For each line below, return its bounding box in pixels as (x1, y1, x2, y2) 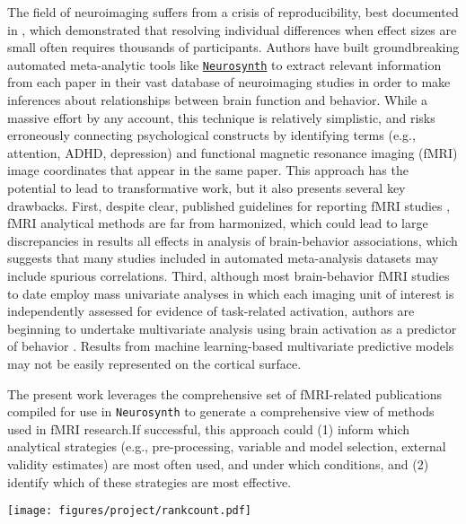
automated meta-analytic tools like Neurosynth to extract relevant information (7, 55, 442, 74)
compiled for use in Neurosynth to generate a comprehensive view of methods (7, 402, 435, 421)
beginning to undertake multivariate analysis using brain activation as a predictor (7, 319, 457, 337)
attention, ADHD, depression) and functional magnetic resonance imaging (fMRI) (7, 143, 458, 162)
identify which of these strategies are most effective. (7, 472, 292, 491)
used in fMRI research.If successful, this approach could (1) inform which (7, 419, 410, 438)
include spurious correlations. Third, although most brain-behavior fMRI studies (7, 266, 450, 284)
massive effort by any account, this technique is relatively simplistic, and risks (7, 108, 435, 127)
